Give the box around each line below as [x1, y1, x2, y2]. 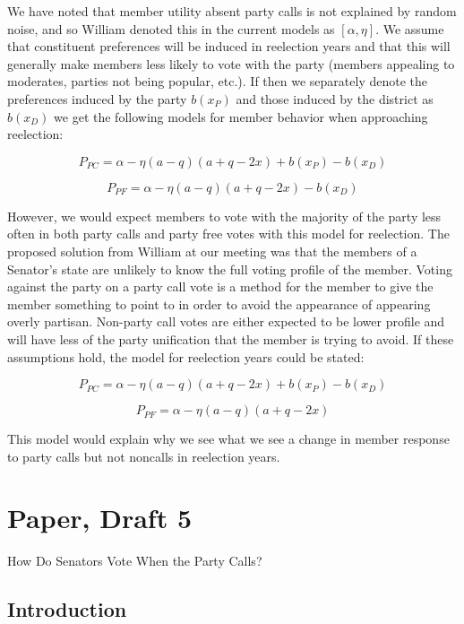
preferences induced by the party [7, 89, 187, 108]
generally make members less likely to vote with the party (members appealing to [7, 54, 455, 73]
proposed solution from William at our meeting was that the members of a [7, 241, 417, 260]
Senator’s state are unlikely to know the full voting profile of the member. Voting [7, 259, 452, 278]
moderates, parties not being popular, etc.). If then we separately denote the [7, 72, 427, 91]
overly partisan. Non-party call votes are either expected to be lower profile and [7, 312, 445, 331]
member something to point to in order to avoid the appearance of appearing [7, 294, 431, 313]
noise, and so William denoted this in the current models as [7, 19, 335, 38]
